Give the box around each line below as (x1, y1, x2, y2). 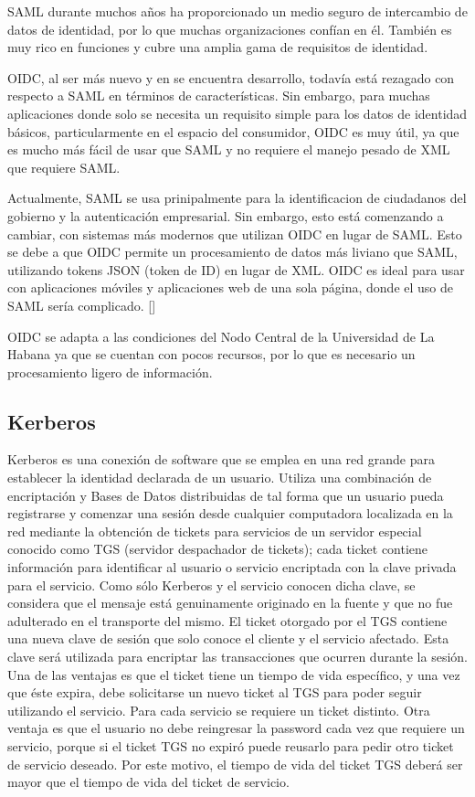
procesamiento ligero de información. (7, 362, 213, 381)
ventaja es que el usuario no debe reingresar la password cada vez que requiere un (7, 718, 465, 738)
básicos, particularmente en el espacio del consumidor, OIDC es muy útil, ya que (7, 122, 459, 141)
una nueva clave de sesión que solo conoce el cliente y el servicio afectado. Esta (7, 629, 449, 648)
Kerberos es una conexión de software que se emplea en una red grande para (7, 450, 435, 469)
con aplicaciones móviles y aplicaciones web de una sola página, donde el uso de (7, 278, 454, 297)
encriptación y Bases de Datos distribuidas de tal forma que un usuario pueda (7, 485, 444, 505)
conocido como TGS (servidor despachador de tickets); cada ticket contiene (7, 539, 428, 558)
